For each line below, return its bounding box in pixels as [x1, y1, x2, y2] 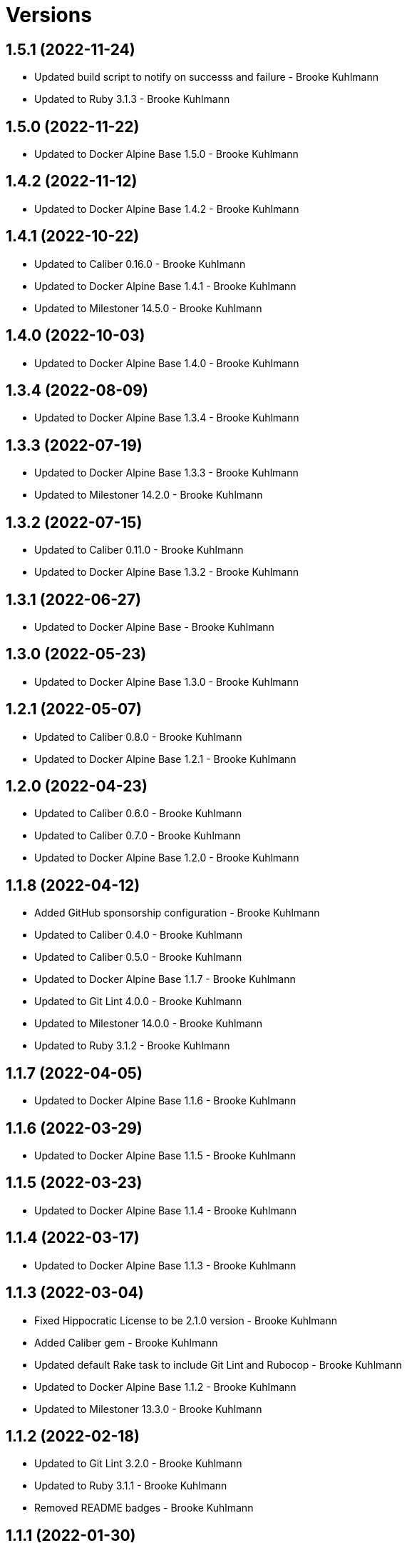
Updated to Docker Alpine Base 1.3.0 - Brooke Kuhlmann [34, 675, 299, 688]
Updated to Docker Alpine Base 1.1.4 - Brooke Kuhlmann [34, 1204, 297, 1217]
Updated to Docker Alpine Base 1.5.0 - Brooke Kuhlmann [34, 148, 299, 161]
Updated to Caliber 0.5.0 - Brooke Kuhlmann [34, 951, 242, 964]
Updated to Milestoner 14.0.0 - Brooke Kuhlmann [34, 1017, 263, 1030]
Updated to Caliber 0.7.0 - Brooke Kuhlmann [34, 829, 241, 842]
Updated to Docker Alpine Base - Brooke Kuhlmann [34, 620, 274, 633]
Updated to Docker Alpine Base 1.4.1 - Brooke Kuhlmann [34, 279, 297, 292]
